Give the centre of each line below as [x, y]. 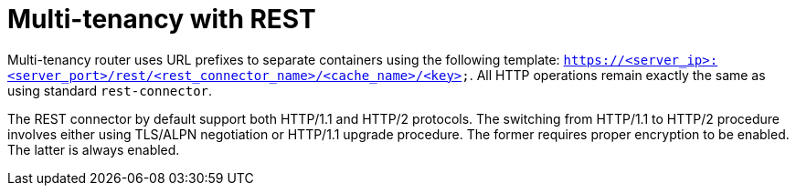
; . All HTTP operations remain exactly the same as [614, 75]
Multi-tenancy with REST [162, 19]
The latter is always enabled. [94, 149]
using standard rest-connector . [110, 90]
